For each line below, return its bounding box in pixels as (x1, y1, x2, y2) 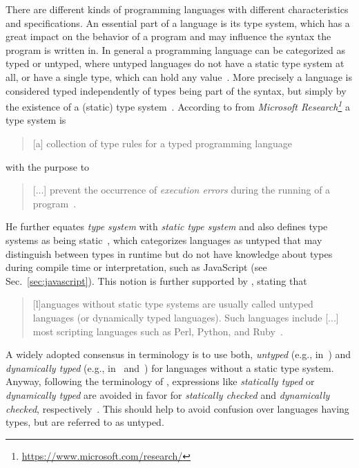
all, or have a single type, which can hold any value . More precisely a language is (6, 69, 353, 84)
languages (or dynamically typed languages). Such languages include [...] (32, 310, 339, 324)
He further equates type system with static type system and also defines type (6, 219, 328, 234)
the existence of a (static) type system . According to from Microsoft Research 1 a (6, 97, 350, 113)
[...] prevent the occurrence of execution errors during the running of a (32, 182, 331, 197)
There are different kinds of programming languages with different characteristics (6, 2, 349, 16)
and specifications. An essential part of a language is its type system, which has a (6, 15, 350, 30)
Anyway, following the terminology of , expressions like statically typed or (6, 374, 315, 389)
